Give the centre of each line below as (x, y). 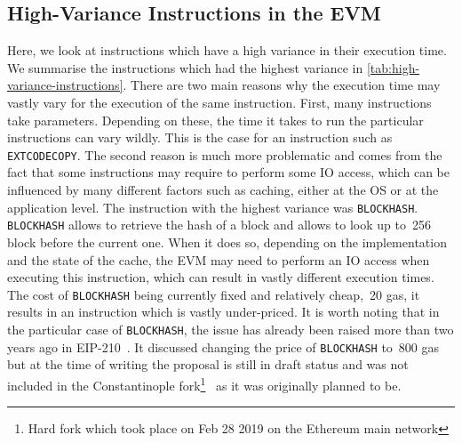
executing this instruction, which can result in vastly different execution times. (221, 277)
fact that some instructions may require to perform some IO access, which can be (228, 172)
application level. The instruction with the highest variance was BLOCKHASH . (213, 207)
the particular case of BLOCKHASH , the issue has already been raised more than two (231, 329)
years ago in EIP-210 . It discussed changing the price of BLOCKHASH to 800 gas (223, 346)
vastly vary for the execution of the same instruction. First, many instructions (219, 102)
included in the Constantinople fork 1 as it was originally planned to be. (204, 383)
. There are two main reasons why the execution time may (282, 85)
